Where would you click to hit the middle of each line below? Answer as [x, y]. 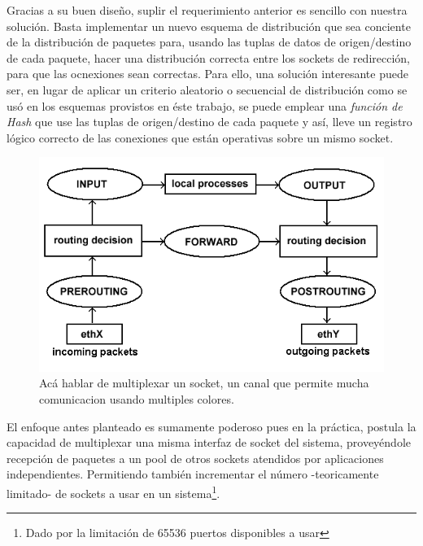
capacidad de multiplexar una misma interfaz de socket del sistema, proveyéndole [209, 442]
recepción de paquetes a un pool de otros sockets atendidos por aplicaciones [195, 458]
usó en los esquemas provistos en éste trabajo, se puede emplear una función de [205, 105]
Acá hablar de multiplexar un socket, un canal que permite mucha [204, 383]
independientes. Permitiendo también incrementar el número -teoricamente [193, 474]
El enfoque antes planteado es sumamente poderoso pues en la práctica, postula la [211, 426]
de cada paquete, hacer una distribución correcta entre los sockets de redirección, [208, 57]
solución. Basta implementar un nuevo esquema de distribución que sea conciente [209, 26]
